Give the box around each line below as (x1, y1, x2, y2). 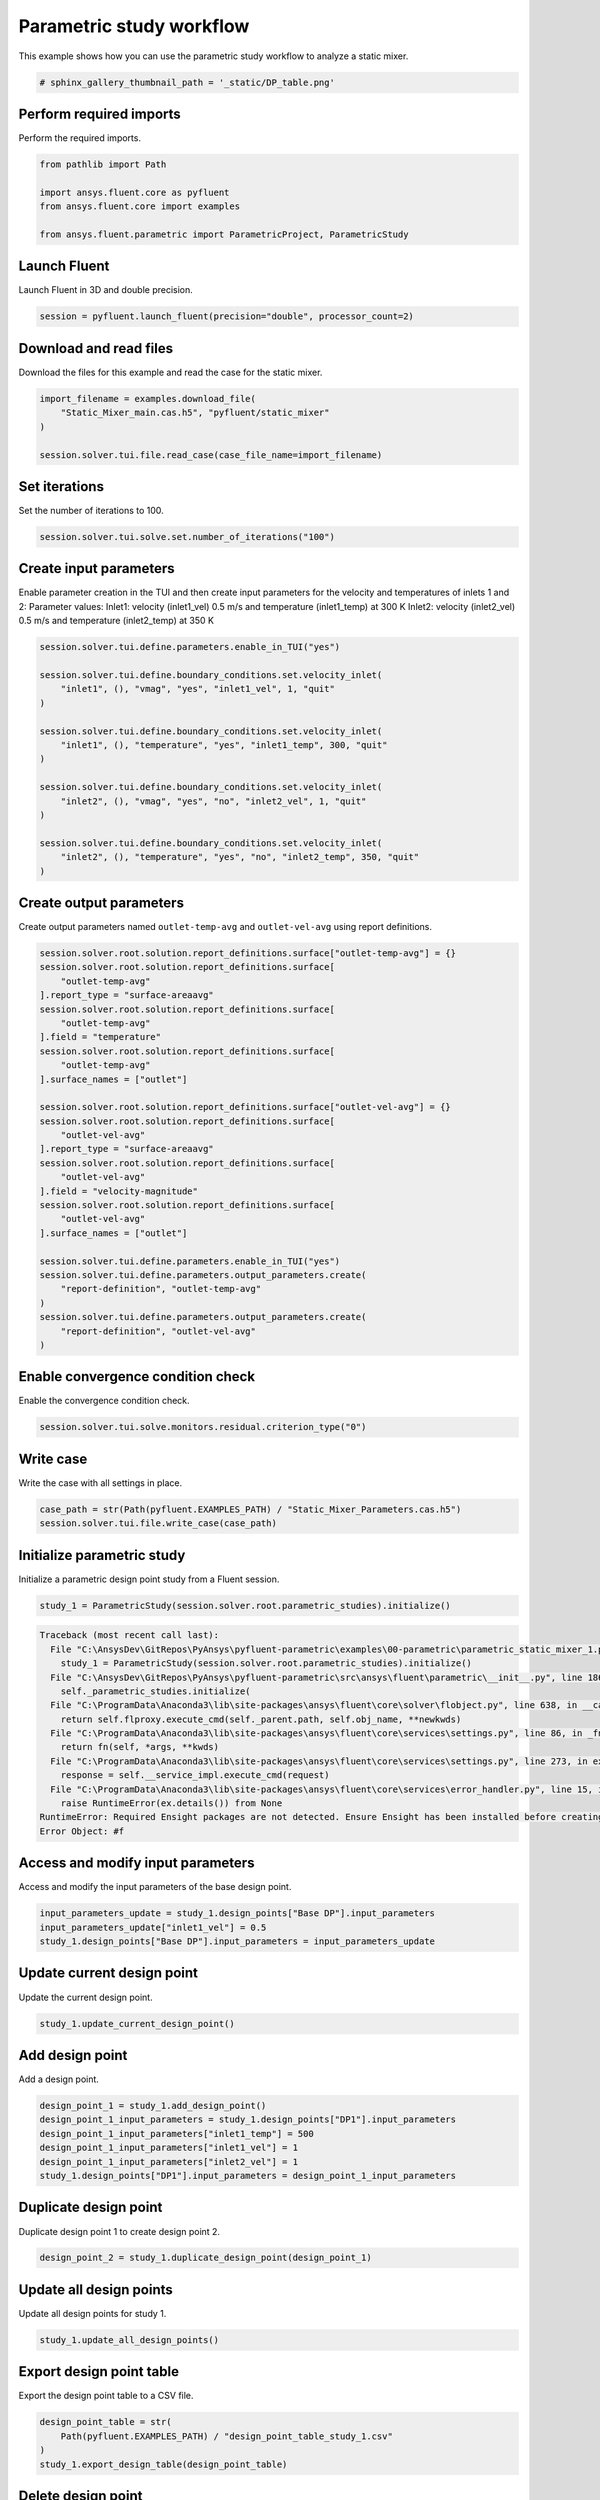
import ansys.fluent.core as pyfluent (39, 186, 230, 198)
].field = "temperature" (39, 1031, 162, 1043)
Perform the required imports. (18, 132, 142, 144)
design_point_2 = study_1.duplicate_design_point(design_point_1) (39, 2252, 372, 2264)
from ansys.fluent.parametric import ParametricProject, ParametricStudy (39, 228, 409, 240)
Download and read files (18, 340, 174, 357)
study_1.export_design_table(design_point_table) (39, 2458, 288, 2470)
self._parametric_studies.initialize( (60, 1685, 251, 1697)
